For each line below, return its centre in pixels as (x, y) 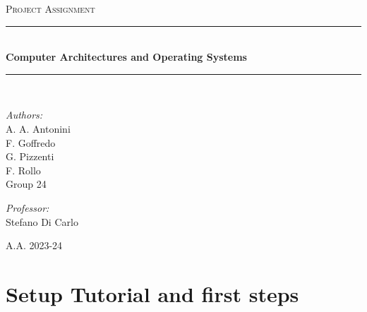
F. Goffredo (31, 142)
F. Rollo (23, 170)
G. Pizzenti (30, 156)
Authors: (24, 115)
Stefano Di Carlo (42, 221)
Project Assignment (50, 8)
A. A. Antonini (38, 128)
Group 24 (26, 184)
